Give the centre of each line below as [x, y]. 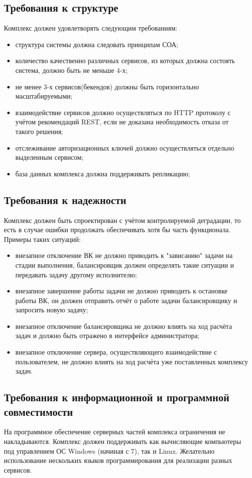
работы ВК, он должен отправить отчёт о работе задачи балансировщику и [126, 300]
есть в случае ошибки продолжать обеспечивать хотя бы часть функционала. [117, 230]
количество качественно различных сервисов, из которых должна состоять [125, 60]
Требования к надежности [65, 199]
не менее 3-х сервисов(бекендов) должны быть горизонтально [107, 86]
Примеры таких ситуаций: [42, 239]
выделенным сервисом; [49, 157]
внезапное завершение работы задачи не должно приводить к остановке [121, 291]
